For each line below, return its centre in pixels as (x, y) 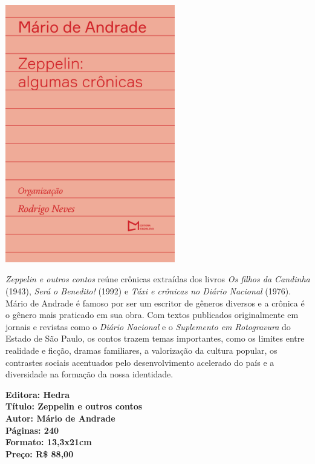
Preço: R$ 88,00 (40, 453)
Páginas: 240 (32, 430)
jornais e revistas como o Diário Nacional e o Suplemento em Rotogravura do (148, 326)
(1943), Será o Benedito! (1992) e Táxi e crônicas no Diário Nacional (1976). (148, 291)
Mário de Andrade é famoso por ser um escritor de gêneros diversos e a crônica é (155, 303)
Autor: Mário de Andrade (60, 418)
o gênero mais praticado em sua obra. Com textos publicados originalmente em (152, 315)
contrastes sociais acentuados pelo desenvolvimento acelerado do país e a (140, 362)
